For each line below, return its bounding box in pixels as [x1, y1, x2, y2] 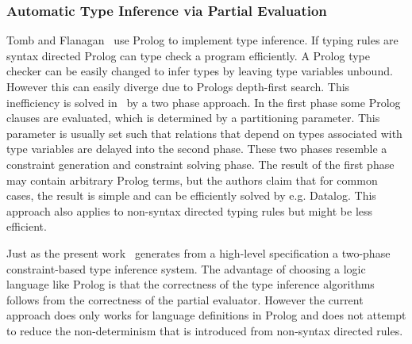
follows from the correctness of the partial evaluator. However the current [6, 291, 364, 308]
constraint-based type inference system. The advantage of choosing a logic [6, 260, 366, 277]
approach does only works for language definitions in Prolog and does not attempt [6, 307, 406, 323]
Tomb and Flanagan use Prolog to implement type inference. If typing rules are [6, 32, 399, 48]
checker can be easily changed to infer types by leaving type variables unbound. [6, 63, 393, 79]
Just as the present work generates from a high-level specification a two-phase [6, 244, 391, 261]
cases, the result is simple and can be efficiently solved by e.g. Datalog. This [6, 187, 376, 204]
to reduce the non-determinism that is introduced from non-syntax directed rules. [6, 322, 403, 338]
